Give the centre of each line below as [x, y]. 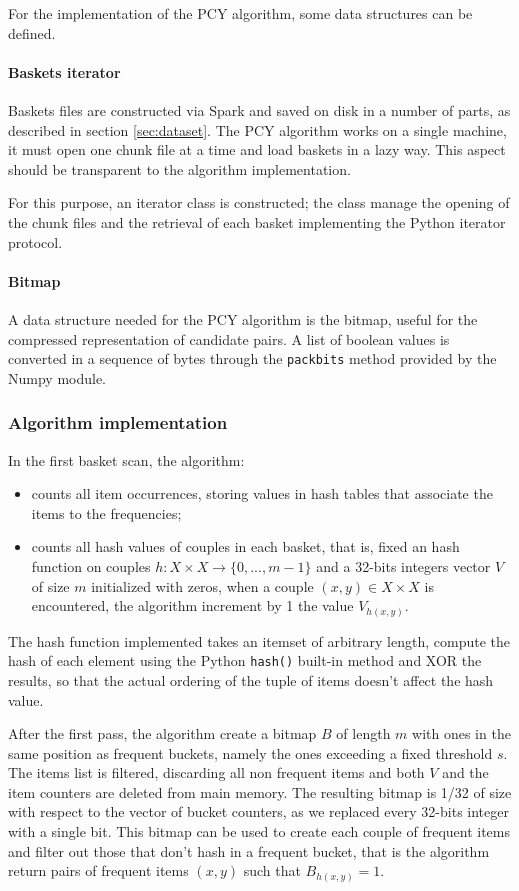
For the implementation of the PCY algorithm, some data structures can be [240, 13]
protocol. [35, 241]
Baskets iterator [64, 71]
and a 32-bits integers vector [403, 565]
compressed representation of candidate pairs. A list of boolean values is [229, 338]
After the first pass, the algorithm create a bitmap [162, 733]
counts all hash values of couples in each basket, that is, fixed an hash [245, 546]
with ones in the [461, 733]
